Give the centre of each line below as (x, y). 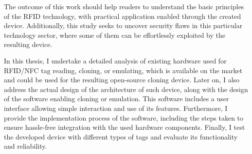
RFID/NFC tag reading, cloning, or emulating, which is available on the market (123, 70)
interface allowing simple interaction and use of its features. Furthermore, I (116, 108)
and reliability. (26, 146)
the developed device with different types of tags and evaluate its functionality (121, 136)
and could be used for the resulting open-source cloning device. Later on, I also (122, 80)
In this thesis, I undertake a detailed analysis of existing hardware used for (115, 60)
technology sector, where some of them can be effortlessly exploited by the (115, 35)
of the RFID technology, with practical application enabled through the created (123, 16)
